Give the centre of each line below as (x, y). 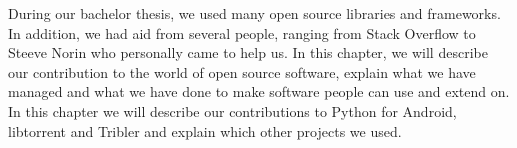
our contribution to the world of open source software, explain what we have (242, 71)
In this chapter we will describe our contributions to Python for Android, (232, 110)
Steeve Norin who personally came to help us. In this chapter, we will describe (248, 52)
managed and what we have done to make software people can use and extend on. (259, 91)
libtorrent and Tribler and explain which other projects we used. (205, 130)
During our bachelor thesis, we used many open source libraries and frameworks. (254, 13)
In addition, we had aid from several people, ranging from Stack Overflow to (242, 32)
